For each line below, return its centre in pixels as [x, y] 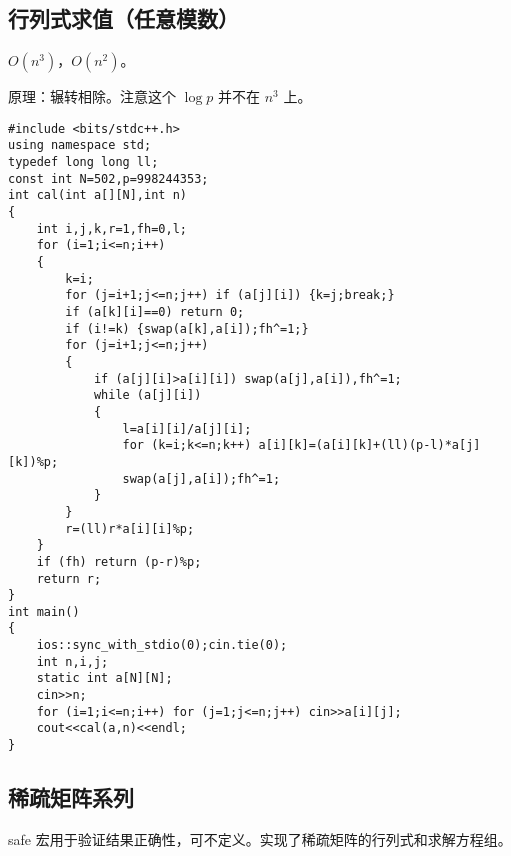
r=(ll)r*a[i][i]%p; [130, 528]
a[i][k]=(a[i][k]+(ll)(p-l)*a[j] [369, 445]
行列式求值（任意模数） [123, 18]
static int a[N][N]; [104, 678]
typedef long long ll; [83, 162]
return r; [69, 578]
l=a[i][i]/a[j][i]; [187, 428]
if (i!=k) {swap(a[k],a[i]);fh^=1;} [187, 328]
